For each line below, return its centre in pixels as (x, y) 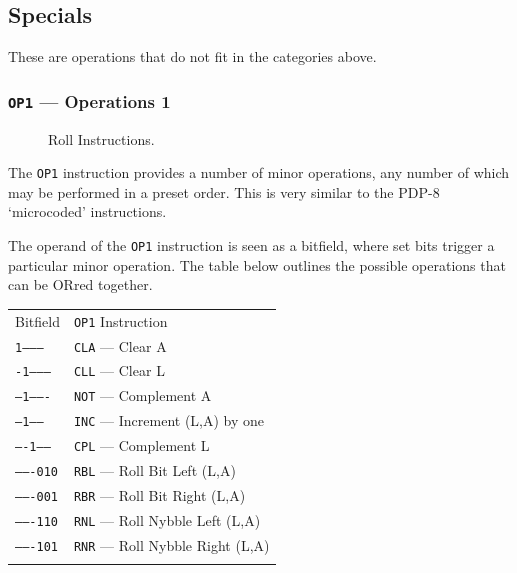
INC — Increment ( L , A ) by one (169, 420)
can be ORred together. (80, 284)
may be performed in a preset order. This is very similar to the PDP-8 (224, 191)
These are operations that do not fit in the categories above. (192, 56)
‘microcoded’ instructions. (87, 211)
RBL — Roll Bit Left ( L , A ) (154, 470)
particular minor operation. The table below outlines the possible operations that (257, 264)
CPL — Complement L (141, 445)
